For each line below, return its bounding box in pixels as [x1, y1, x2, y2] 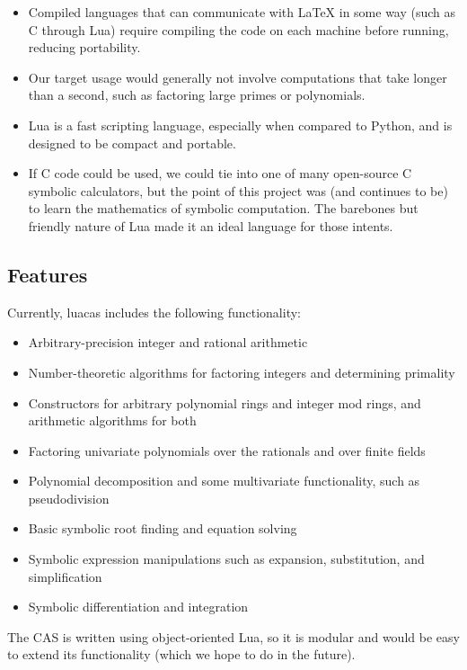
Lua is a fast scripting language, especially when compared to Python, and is [28, 115, 453, 134]
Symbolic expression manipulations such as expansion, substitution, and [28, 549, 425, 568]
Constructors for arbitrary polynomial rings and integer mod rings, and [28, 393, 421, 412]
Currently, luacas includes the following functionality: [7, 302, 301, 321]
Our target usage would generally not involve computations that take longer [28, 67, 447, 86]
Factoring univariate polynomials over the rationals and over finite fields [28, 441, 426, 460]
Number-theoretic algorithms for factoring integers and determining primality [28, 362, 455, 381]
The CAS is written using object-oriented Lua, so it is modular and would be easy [7, 627, 460, 646]
